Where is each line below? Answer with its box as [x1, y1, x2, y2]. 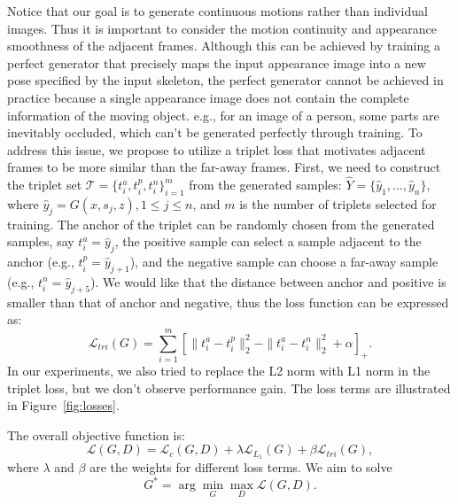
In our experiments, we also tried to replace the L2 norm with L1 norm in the [7, 361, 431, 380]
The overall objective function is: [7, 425, 185, 444]
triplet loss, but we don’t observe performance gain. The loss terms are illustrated [7, 378, 451, 397]
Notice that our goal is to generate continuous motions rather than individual [7, 2, 428, 19]
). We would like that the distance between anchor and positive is [90, 272, 446, 291]
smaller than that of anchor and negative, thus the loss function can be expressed [7, 292, 449, 311]
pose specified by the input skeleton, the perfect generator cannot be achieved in [7, 71, 444, 89]
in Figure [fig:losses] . [7, 396, 120, 415]
